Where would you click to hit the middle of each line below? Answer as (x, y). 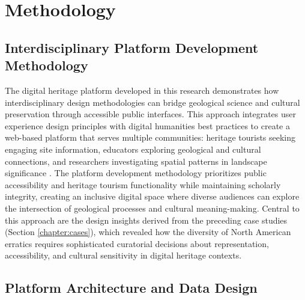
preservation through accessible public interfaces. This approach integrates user (150, 114)
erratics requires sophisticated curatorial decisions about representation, (137, 243)
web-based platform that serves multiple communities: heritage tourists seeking (150, 137)
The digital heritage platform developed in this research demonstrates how (142, 90)
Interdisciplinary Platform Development (132, 47)
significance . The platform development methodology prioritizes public (136, 173)
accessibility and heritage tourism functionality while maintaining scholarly (143, 184)
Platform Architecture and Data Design (131, 288)
